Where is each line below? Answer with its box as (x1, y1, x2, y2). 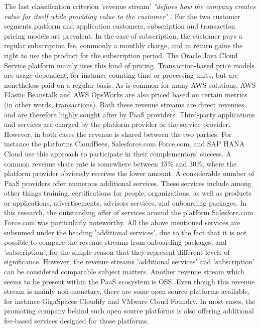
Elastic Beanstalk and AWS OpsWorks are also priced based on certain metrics (4, 89, 247, 100)
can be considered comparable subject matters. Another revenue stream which (4, 266, 244, 277)
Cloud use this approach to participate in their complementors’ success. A (4, 148, 231, 158)
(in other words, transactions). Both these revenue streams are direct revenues (4, 99, 244, 109)
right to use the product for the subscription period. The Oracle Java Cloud (4, 50, 238, 60)
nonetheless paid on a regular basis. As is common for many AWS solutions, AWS (4, 79, 256, 90)
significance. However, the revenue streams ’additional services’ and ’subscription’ (4, 256, 254, 267)
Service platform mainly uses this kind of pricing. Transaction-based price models (4, 60, 254, 70)
